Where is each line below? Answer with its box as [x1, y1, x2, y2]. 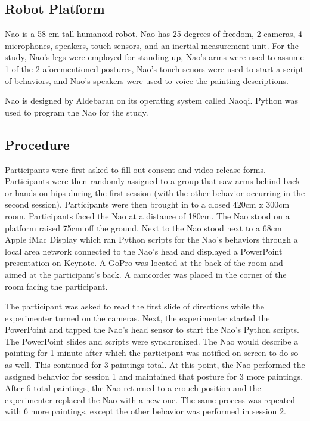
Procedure [5, 135, 70, 153]
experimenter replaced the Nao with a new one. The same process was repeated [5, 393, 295, 405]
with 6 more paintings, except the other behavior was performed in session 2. [5, 405, 286, 417]
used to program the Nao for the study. [5, 106, 148, 118]
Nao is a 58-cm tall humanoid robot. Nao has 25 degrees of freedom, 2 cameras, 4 [5, 27, 302, 40]
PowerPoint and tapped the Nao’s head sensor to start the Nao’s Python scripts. [5, 323, 300, 336]
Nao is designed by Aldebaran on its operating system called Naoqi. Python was [5, 94, 298, 107]
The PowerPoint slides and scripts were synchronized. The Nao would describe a [5, 335, 299, 347]
